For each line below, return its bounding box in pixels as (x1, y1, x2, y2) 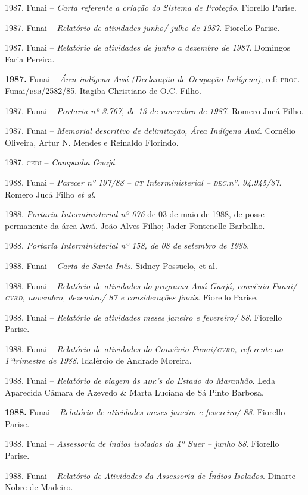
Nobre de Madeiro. (5, 481, 73, 493)
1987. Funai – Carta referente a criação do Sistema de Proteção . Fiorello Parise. (5, 1, 297, 13)
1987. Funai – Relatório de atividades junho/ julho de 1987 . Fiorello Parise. (5, 21, 280, 33)
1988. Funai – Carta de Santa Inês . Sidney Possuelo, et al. (5, 259, 217, 271)
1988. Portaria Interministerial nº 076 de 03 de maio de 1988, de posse (5, 208, 265, 220)
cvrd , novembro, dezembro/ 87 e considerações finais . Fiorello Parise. (5, 291, 258, 303)
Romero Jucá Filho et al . (5, 187, 96, 200)
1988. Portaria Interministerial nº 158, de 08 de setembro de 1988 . (5, 239, 250, 252)
